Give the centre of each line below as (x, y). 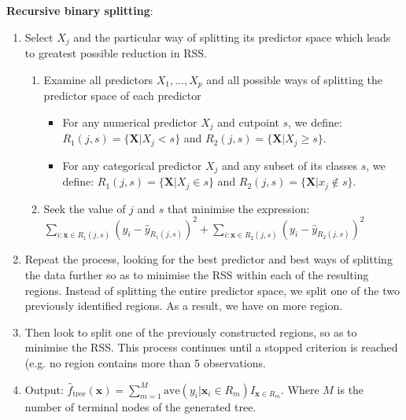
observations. (234, 363)
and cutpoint (248, 122)
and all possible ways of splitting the (295, 79)
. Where (300, 389)
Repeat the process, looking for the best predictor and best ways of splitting (209, 259)
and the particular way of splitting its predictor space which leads (232, 37)
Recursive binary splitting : (80, 10)
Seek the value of (85, 208)
